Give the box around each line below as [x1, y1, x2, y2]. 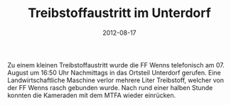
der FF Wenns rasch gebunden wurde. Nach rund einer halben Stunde [7, 83, 213, 92]
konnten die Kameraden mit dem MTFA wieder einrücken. [7, 91, 176, 99]
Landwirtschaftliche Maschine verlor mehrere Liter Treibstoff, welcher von [7, 76, 224, 84]
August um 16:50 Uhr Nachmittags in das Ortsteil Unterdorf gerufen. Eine [7, 68, 222, 77]
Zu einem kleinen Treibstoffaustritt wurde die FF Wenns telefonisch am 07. [7, 60, 225, 69]
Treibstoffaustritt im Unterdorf [28, 5, 211, 21]
